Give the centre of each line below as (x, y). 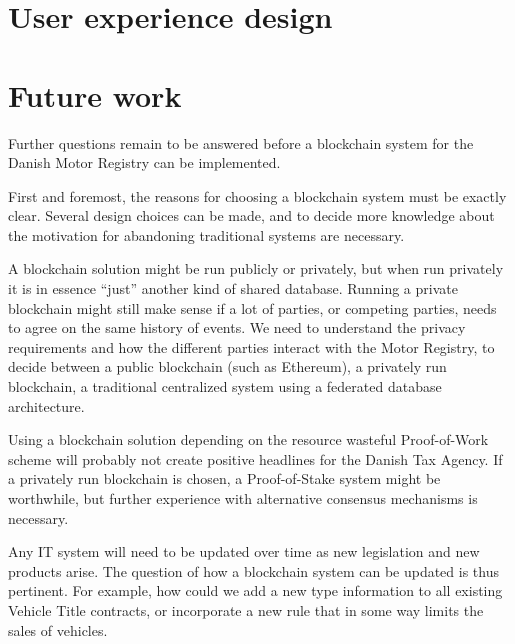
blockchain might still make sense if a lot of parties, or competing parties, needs (252, 307)
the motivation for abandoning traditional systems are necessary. (206, 234)
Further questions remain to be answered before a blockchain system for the (241, 142)
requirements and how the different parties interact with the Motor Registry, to (251, 346)
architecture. (46, 405)
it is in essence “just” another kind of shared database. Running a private (233, 288)
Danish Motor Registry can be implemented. (144, 162)
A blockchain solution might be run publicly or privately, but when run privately (256, 268)
